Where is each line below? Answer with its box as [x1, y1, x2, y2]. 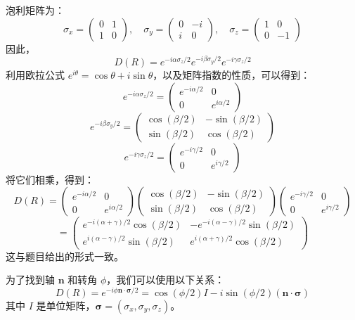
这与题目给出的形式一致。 [6, 248, 124, 263]
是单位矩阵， [36, 297, 96, 312]
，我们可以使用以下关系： [106, 272, 225, 287]
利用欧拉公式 [6, 68, 65, 82]
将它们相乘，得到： [6, 172, 94, 186]
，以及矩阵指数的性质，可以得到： [153, 68, 311, 82]
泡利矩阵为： [6, 3, 65, 17]
